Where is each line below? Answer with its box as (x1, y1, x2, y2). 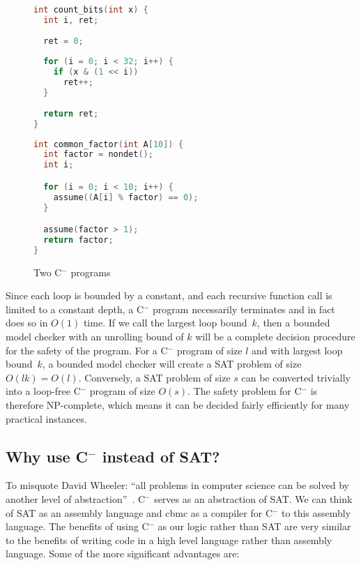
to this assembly (282, 505, 351, 520)
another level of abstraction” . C (6, 492, 146, 506)
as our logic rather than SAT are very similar (158, 519, 351, 534)
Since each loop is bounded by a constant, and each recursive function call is (6, 288, 332, 303)
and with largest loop (252, 342, 343, 357)
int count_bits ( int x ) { (33, 5, 148, 15)
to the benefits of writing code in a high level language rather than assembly (6, 532, 332, 547)
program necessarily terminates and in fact (153, 301, 335, 316)
